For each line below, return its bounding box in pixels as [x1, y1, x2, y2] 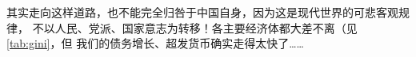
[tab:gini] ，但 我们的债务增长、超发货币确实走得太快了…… [6, 35, 304, 51]
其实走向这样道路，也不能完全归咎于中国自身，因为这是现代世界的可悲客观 [6, 4, 398, 20]
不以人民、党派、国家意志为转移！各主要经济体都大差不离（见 [32, 19, 358, 36]
